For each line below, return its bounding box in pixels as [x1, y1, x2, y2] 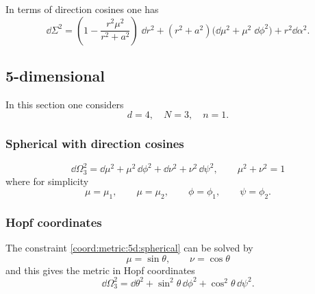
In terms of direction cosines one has [5, 2, 159, 16]
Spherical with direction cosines [5, 135, 184, 152]
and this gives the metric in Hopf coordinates [5, 262, 195, 277]
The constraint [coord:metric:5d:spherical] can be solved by [5, 241, 253, 255]
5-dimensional [5, 64, 105, 86]
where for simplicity [5, 173, 89, 188]
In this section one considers [5, 97, 124, 111]
